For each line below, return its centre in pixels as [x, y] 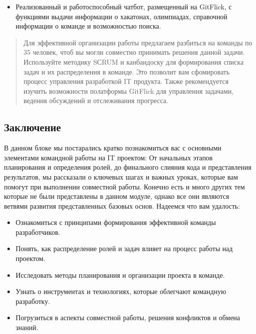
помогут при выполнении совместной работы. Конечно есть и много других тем [125, 186]
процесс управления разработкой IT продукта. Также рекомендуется [126, 81]
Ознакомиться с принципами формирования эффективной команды [116, 222]
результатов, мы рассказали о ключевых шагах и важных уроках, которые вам [121, 176]
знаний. [27, 327]
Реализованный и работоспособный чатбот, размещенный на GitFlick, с [124, 6]
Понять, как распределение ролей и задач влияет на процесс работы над [124, 248]
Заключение [33, 127]
